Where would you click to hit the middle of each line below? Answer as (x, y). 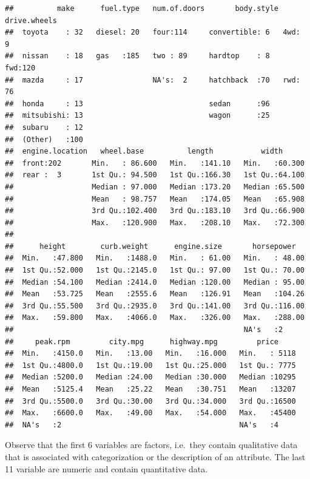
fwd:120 (20, 68)
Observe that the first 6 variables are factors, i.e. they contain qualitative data (151, 445)
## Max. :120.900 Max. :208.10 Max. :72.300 (155, 223)
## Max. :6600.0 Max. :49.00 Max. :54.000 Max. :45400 (150, 413)
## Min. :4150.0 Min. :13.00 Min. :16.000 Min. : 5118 (150, 354)
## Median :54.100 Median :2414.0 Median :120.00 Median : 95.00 (155, 282)
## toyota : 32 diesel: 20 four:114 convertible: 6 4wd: (153, 32)
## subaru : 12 (44, 127)
